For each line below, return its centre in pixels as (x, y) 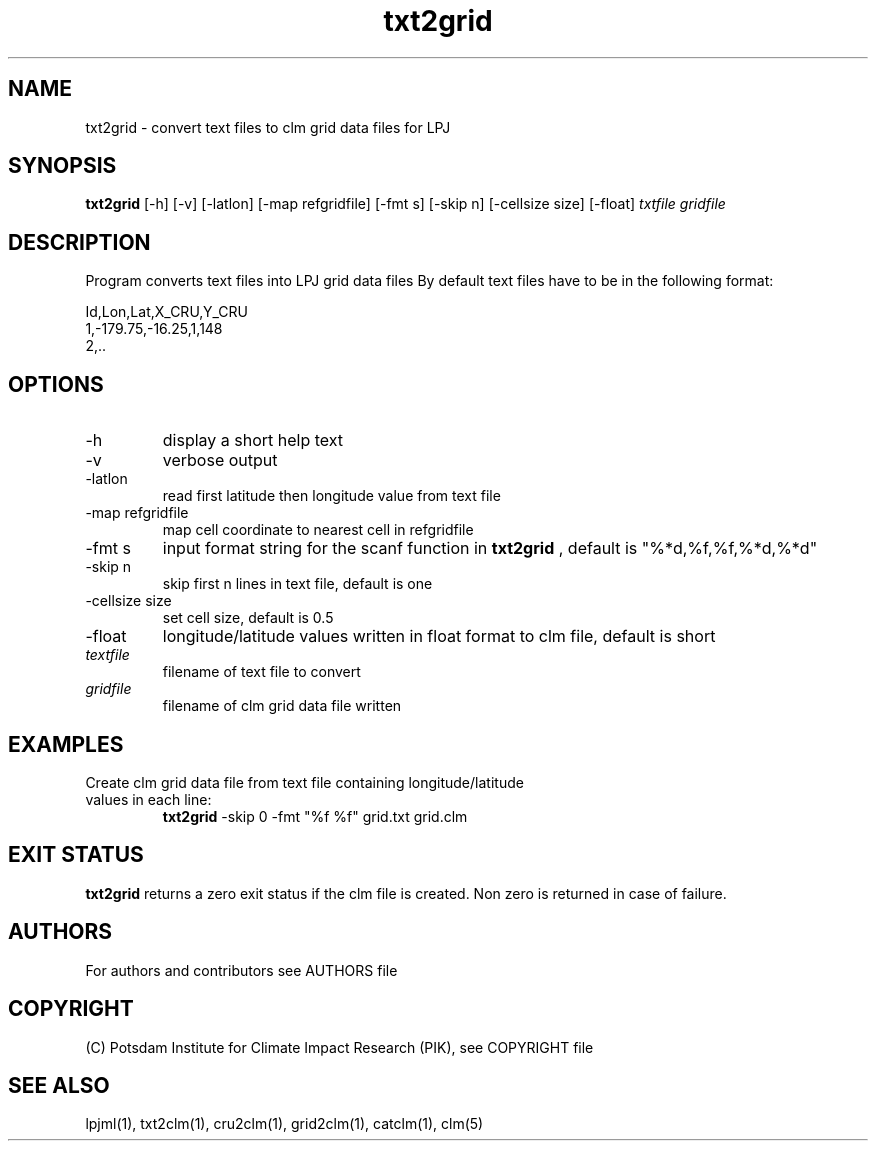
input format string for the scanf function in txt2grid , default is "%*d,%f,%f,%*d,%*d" (490, 548)
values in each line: (148, 799)
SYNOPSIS (62, 166)
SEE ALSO (59, 1085)
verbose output (220, 460)
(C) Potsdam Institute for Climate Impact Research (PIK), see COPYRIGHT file (339, 1047)
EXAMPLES (66, 744)
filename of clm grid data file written (282, 706)
